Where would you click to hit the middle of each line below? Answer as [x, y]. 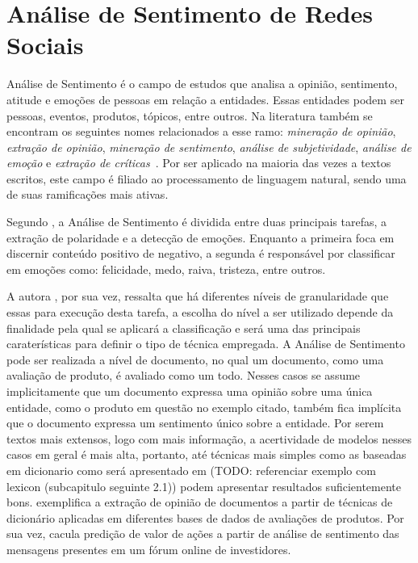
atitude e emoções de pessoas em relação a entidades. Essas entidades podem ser [205, 99]
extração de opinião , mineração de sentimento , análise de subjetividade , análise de [209, 147]
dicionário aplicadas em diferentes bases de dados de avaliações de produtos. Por [205, 517]
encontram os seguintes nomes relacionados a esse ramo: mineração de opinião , [201, 131]
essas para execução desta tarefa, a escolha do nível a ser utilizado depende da [200, 312]
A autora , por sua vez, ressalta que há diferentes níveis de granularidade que [198, 296]
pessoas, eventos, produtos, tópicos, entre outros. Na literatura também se [190, 115]
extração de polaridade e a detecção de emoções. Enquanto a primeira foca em [201, 237]
